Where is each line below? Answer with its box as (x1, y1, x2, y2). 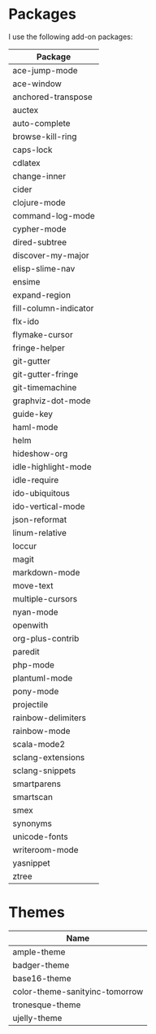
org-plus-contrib (12, 632, 80, 644)
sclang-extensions (12, 751, 85, 762)
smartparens (12, 778, 61, 789)
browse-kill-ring (12, 131, 77, 142)
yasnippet (12, 857, 50, 868)
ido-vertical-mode (12, 501, 85, 512)
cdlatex (12, 157, 41, 168)
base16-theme (12, 972, 71, 984)
